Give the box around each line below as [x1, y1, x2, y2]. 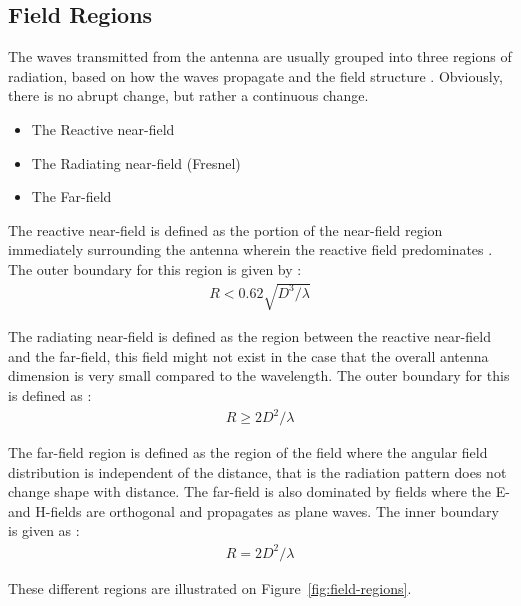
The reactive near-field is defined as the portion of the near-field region [8, 219, 443, 240]
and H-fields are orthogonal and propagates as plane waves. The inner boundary [8, 500, 499, 521]
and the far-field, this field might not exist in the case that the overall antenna [8, 345, 489, 366]
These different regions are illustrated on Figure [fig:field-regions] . [8, 577, 412, 598]
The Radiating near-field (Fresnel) [31, 152, 241, 173]
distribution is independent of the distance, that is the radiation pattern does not [8, 461, 507, 482]
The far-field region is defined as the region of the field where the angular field [8, 442, 488, 463]
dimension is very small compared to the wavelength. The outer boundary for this [8, 365, 510, 386]
